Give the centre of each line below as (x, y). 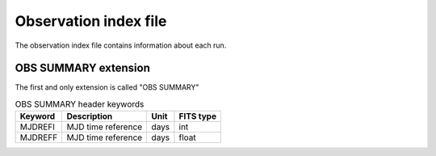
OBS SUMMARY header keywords (80, 104)
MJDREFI (38, 127)
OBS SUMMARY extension (83, 68)
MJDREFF (39, 137)
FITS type (198, 116)
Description (90, 116)
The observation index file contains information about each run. (121, 45)
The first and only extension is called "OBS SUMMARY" (107, 87)
